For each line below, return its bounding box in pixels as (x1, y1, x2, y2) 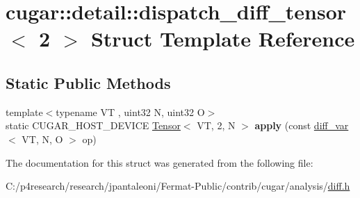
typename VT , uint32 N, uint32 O (56, 104, 205, 119)
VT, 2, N (197, 118, 236, 133)
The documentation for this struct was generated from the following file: (6, 155, 313, 170)
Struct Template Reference (90, 24, 355, 53)
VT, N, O (22, 131, 63, 146)
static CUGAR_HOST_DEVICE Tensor (6, 118, 181, 133)
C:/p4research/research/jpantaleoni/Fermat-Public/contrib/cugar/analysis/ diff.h (6, 179, 350, 193)
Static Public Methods (6, 72, 171, 93)
